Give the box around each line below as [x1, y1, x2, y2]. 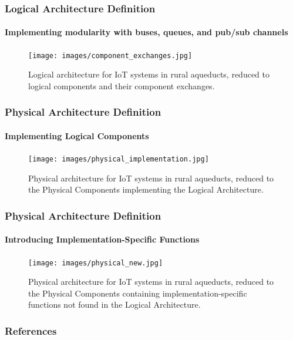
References [5, 323, 57, 338]
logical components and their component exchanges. [28, 79, 215, 92]
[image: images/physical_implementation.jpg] [28, 155, 209, 164]
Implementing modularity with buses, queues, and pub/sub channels [5, 26, 288, 38]
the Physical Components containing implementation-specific [28, 287, 247, 299]
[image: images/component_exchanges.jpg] [28, 51, 193, 60]
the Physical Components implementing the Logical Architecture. [28, 183, 264, 196]
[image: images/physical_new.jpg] [28, 258, 163, 267]
